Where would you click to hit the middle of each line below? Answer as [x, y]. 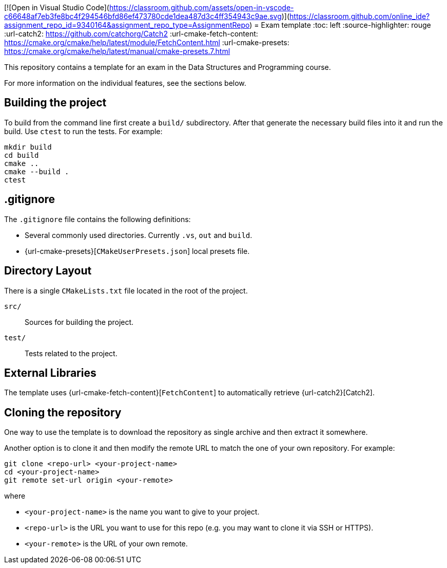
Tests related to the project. [71, 353]
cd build [22, 155]
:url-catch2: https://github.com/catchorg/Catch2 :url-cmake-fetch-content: [131, 34]
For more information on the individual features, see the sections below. [125, 83]
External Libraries [50, 373]
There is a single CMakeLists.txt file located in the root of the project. [126, 290]
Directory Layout [48, 271]
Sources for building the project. [79, 322]
